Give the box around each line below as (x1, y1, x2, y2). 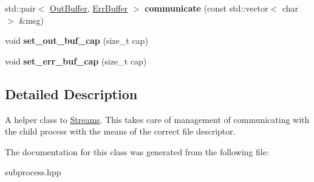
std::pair (5, 2, 36, 14)
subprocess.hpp (5, 166, 61, 178)
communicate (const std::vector (145, 2, 268, 14)
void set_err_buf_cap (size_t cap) (5, 54, 147, 67)
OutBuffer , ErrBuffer (50, 2, 128, 14)
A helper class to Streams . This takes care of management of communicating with (5, 113, 310, 125)
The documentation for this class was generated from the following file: (5, 145, 269, 158)
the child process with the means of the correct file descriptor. (5, 125, 236, 138)
